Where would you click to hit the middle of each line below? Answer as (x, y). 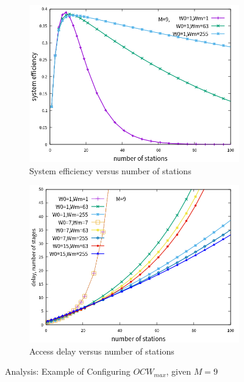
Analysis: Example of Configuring (68, 371)
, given (178, 371)
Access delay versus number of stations (102, 351)
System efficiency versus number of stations (110, 170)
